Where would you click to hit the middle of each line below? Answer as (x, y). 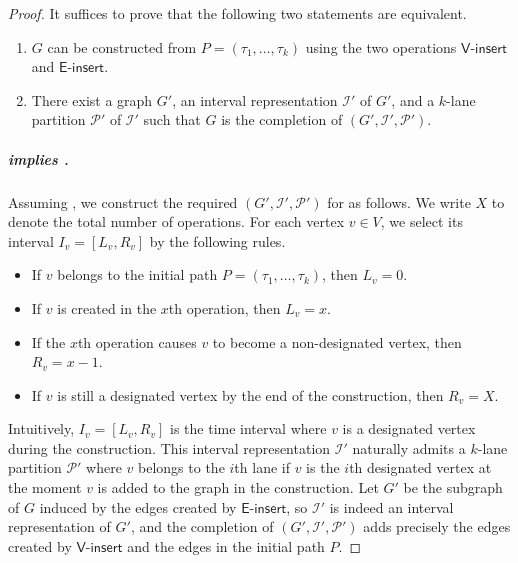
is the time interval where (248, 428)
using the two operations (381, 46)
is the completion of (282, 119)
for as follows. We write (399, 201)
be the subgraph (453, 487)
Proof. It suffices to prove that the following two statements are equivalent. (237, 13)
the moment (45, 487)
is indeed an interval (391, 506)
